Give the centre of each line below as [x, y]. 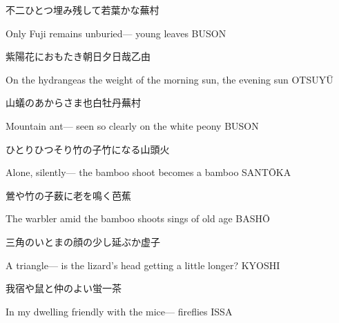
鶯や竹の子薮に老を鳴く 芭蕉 [68, 195]
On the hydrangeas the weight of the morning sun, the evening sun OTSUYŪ [169, 79]
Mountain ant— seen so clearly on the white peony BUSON [132, 125]
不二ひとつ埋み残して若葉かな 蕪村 [83, 10]
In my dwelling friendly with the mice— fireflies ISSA [119, 311]
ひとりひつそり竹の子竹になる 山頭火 [88, 149]
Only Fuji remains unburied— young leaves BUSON [116, 33]
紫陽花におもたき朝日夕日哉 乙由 [78, 56]
